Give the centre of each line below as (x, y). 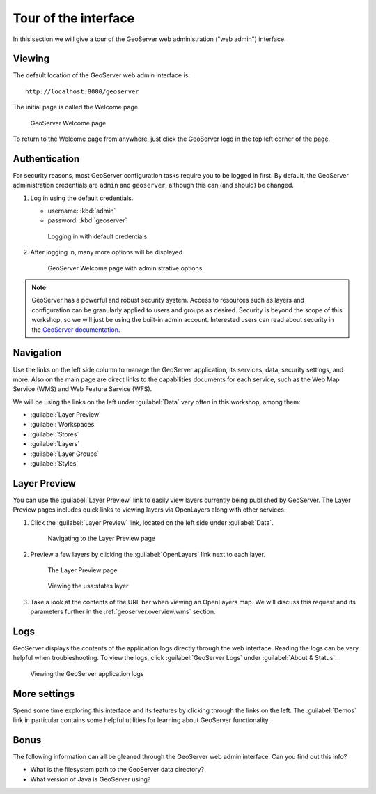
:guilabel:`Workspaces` (63, 425)
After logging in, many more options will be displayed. (107, 252)
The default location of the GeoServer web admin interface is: (102, 75)
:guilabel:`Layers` (55, 444)
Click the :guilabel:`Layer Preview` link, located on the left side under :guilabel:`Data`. (152, 522)
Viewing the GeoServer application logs (87, 673)
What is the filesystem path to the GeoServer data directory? (117, 770)
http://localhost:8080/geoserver (82, 91)
